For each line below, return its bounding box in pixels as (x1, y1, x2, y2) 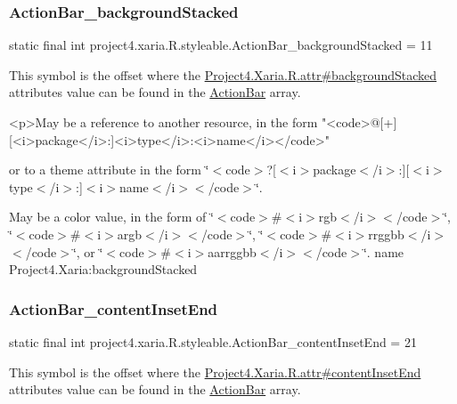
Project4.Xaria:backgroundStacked (9, 260, 198, 279)
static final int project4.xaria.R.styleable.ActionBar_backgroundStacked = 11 (9, 36, 433, 54)
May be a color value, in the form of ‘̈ (9, 207, 214, 226)
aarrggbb (208, 242, 257, 261)
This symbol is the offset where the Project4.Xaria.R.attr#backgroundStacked (9, 65, 437, 84)
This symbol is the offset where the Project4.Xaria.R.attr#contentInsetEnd (9, 362, 421, 381)
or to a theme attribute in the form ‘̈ (9, 160, 209, 179)
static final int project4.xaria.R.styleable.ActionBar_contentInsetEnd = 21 (9, 332, 417, 351)
